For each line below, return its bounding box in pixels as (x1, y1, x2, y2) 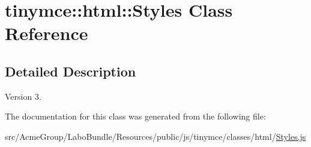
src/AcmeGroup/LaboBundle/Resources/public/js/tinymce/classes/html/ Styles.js (5, 130, 306, 142)
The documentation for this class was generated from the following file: (5, 110, 266, 122)
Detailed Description (5, 62, 136, 80)
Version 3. (5, 90, 41, 102)
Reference (5, 21, 88, 45)
